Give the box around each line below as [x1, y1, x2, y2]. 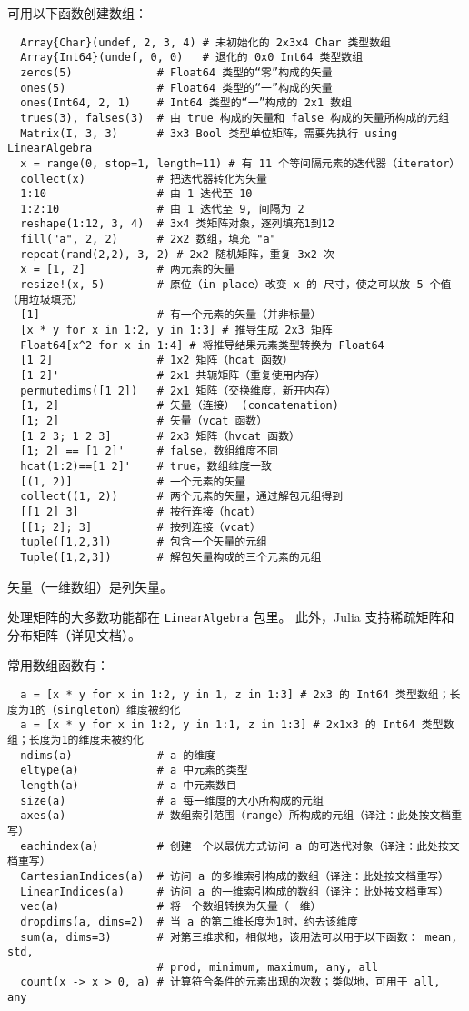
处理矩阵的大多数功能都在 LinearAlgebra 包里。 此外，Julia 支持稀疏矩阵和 [7, 607, 454, 626]
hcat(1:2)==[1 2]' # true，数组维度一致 [20, 459, 272, 473]
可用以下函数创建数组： [7, 4, 147, 22]
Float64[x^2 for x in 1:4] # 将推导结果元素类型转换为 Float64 [20, 338, 384, 352]
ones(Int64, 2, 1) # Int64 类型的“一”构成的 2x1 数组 [20, 96, 353, 110]
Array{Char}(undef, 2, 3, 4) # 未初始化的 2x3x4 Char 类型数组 [20, 35, 392, 49]
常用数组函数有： [7, 656, 109, 675]
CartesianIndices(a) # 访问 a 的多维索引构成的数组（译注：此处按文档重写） [20, 869, 449, 883]
